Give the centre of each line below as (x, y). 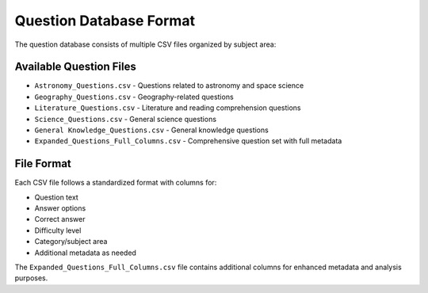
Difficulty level (58, 230)
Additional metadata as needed (85, 253)
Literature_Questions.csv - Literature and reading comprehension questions (168, 108)
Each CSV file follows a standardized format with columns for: (116, 183)
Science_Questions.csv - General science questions (126, 119)
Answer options (60, 208)
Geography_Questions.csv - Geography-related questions (134, 97)
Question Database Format (105, 21)
